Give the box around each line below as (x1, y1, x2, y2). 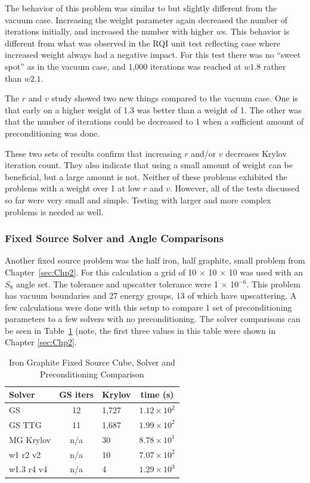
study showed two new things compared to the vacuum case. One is (51, 92, 298, 104)
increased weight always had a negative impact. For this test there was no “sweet (5, 48, 301, 61)
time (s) (140, 388, 174, 401)
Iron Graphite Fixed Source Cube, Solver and (8, 356, 175, 369)
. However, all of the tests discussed (169, 182, 300, 194)
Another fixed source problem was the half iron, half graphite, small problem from (5, 254, 305, 267)
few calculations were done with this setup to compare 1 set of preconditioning (5, 301, 292, 313)
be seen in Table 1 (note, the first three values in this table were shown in (5, 324, 276, 336)
